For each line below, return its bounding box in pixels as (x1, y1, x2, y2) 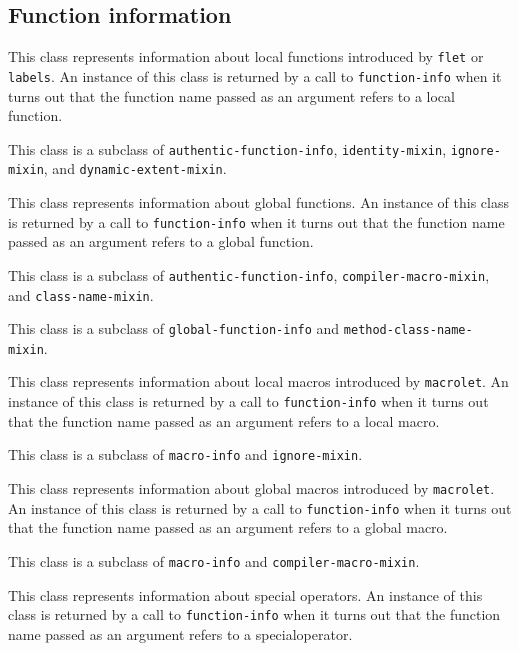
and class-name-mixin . (8, 284, 154, 305)
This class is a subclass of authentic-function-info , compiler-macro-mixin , (8, 264, 490, 285)
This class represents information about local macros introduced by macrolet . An (8, 371, 509, 392)
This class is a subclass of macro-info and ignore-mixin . (8, 444, 363, 465)
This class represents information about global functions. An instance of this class (8, 192, 510, 213)
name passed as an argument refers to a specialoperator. (8, 623, 353, 644)
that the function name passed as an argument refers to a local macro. (8, 410, 440, 431)
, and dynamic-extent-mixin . (43, 158, 227, 179)
